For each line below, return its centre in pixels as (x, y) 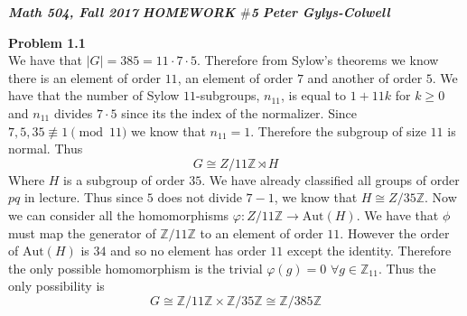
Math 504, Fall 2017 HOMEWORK (122, 12)
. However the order (395, 232)
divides (73, 112)
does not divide (200, 197)
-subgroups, (228, 95)
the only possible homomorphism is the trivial (135, 268)
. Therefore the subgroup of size (338, 130)
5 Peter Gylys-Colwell (320, 12)
